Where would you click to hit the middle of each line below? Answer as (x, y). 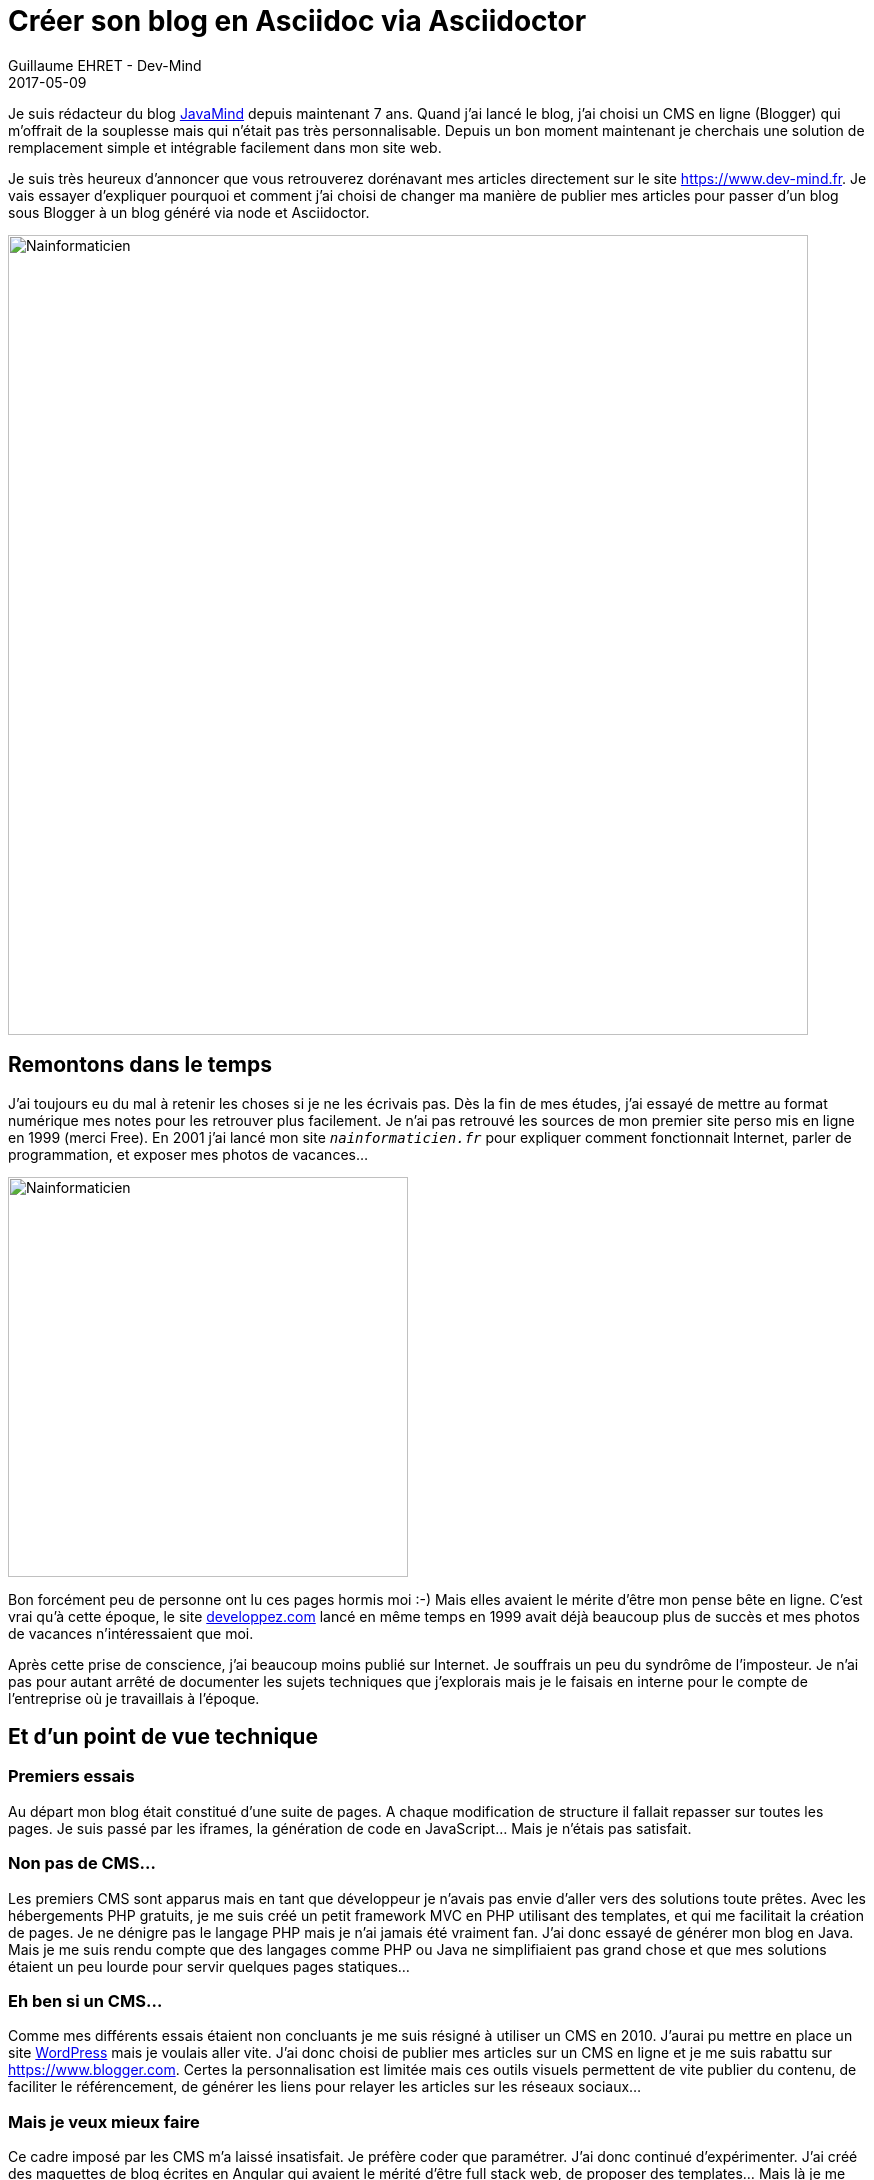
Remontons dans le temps (140, 1065)
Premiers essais (71, 1776)
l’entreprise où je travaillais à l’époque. (134, 1698)
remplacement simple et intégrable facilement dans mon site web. (225, 147)
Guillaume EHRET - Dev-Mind (105, 65)
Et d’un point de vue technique (163, 1737)
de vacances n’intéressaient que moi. (131, 1633)
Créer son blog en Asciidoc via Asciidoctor (297, 21)
